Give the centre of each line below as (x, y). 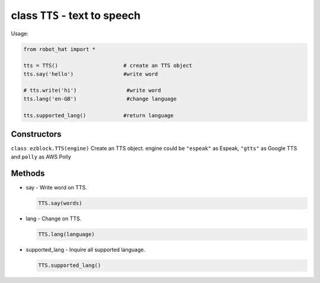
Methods (28, 174)
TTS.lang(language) (66, 234)
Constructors (36, 134)
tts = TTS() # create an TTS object (108, 66)
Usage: (20, 33)
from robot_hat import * (60, 49)
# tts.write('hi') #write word (92, 91)
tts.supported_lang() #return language (99, 115)
